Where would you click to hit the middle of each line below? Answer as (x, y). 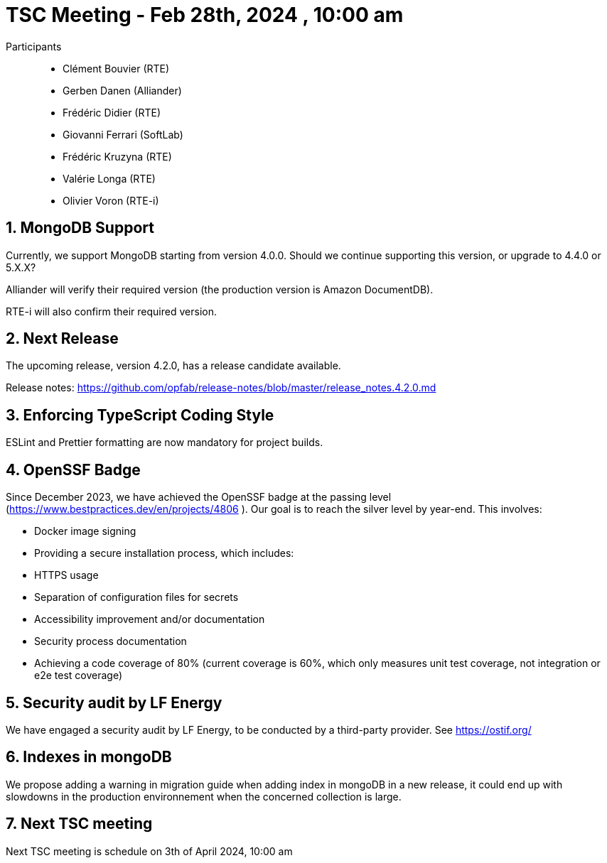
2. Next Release (62, 339)
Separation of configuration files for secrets (136, 597)
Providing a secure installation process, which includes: (164, 553)
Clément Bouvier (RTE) (116, 68)
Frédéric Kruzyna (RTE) (117, 156)
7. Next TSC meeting (79, 824)
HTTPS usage (66, 575)
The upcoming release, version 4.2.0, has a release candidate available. (173, 366)
